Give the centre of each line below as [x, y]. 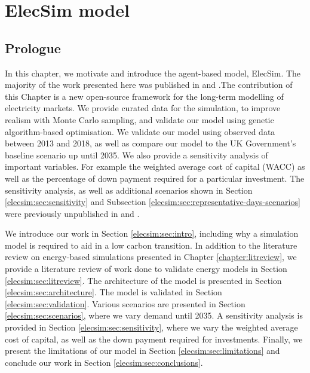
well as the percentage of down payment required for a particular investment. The [155, 178]
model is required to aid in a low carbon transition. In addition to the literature [151, 245]
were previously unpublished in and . [72, 213]
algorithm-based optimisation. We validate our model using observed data [140, 131]
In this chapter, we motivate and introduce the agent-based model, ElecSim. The [153, 73]
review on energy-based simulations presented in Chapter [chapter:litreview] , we [151, 257]
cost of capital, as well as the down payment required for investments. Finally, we [154, 339]
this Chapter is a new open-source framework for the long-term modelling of [144, 96]
